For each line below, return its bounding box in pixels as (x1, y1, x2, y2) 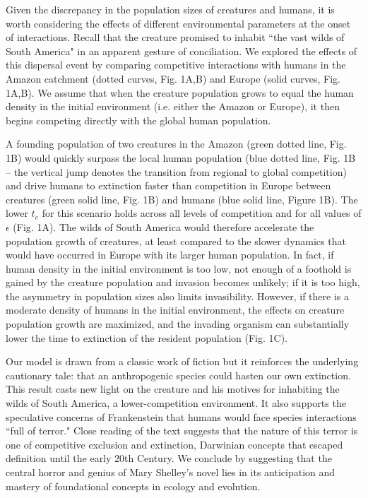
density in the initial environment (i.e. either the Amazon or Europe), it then (6, 99, 340, 114)
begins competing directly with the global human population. (6, 112, 271, 127)
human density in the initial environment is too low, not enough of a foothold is (6, 261, 352, 275)
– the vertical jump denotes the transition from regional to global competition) (6, 164, 347, 179)
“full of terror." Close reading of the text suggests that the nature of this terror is (6, 423, 358, 438)
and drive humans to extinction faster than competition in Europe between (6, 178, 331, 193)
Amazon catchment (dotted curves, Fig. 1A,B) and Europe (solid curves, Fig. (6, 71, 341, 85)
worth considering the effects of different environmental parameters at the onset (6, 16, 351, 30)
